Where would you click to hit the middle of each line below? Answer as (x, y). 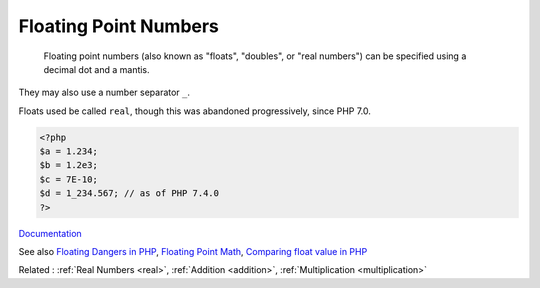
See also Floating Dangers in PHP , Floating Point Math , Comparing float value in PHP (193, 252)
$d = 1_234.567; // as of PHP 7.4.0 (129, 193)
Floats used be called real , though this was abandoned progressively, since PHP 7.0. (195, 111)
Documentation (50, 233)
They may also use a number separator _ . (104, 92)
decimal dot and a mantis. (96, 69)
